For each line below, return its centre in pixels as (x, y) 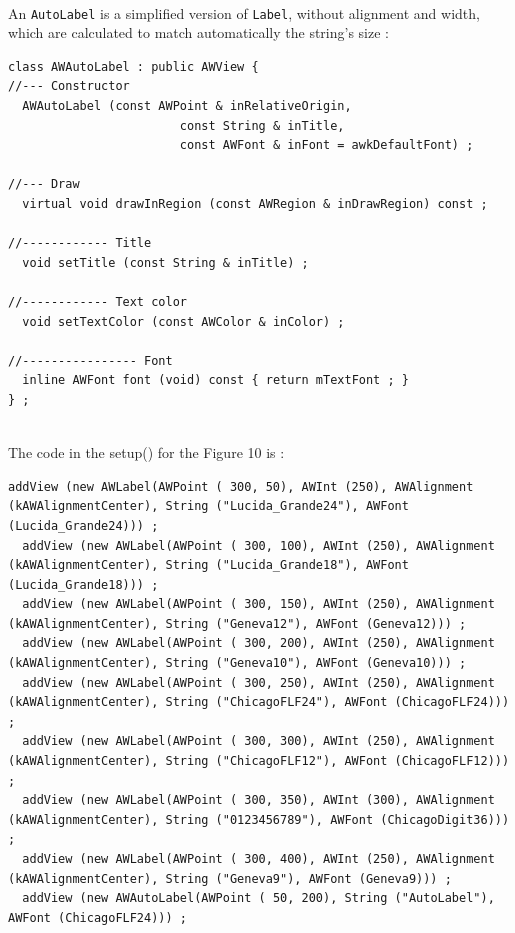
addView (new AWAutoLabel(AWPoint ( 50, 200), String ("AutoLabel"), (258, 898)
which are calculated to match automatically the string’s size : (198, 32)
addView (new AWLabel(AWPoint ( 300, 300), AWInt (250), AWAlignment (258, 741)
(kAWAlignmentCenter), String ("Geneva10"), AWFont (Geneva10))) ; (237, 663)
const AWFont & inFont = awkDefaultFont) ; (326, 145)
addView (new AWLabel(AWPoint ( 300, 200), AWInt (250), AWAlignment (258, 643)
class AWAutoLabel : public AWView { (133, 66)
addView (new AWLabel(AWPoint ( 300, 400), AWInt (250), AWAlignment (258, 859)
